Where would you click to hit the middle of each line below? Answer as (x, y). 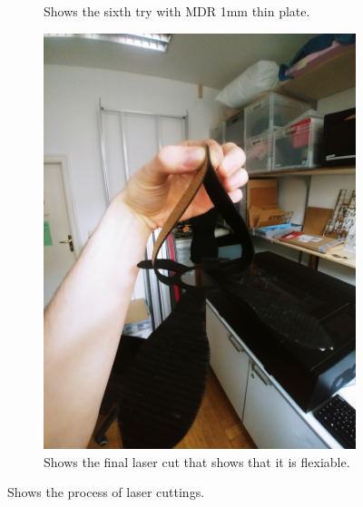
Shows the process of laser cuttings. (106, 492)
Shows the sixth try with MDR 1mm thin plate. (177, 11)
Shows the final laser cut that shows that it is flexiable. (197, 461)
